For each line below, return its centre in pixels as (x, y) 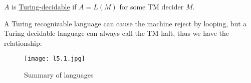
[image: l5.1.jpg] (55, 59)
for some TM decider (152, 6)
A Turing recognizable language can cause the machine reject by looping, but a (125, 23)
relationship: (23, 42)
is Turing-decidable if (44, 6)
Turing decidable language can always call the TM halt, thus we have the (116, 33)
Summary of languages (59, 75)
